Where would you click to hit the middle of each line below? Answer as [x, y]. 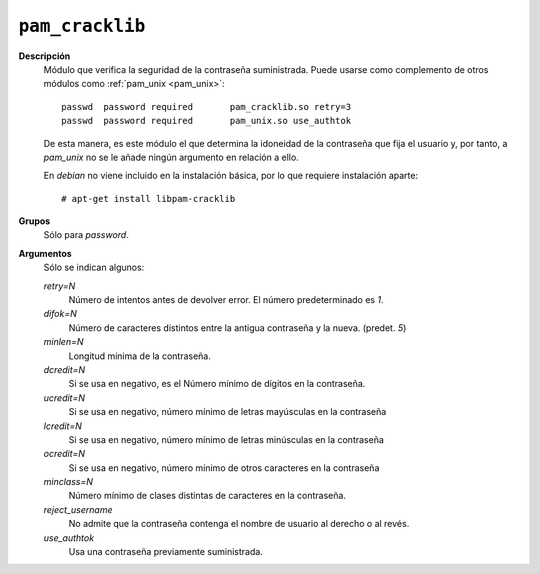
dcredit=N [64, 369]
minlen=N [63, 342]
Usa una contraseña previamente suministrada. [166, 552]
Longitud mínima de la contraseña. [140, 356]
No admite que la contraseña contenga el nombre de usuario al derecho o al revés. [239, 524]
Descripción [44, 56]
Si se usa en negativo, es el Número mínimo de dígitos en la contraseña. [217, 384]
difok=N [60, 314]
